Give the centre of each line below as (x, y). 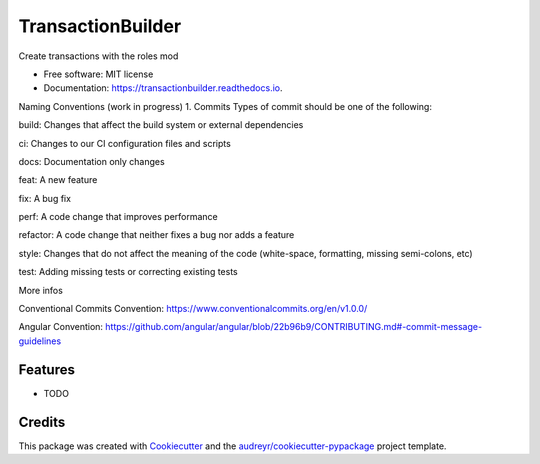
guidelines (40, 341)
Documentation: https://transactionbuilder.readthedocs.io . (163, 88)
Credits (42, 421)
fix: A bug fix (45, 198)
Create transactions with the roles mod (98, 56)
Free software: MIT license (98, 74)
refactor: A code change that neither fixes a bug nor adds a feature (156, 235)
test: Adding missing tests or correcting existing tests (128, 272)
